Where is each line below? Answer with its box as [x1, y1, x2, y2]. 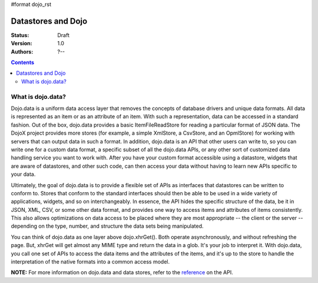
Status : [11, 31, 29, 38]
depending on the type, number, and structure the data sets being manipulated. [11, 222, 204, 229]
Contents [11, 59, 35, 66]
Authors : [11, 48, 34, 55]
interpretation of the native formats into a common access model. [11, 258, 170, 265]
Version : [11, 40, 32, 47]
